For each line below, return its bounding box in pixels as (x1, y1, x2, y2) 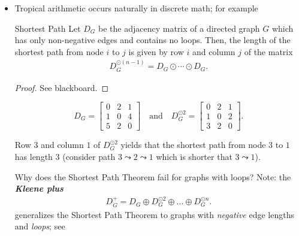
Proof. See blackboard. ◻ (14, 81, 109, 93)
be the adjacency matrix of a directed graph (98, 22, 260, 34)
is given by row (128, 45, 184, 58)
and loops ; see (14, 220, 65, 232)
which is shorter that (156, 150, 232, 162)
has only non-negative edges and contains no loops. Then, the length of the (14, 34, 291, 46)
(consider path (62, 150, 116, 162)
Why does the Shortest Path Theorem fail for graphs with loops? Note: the (14, 170, 291, 183)
